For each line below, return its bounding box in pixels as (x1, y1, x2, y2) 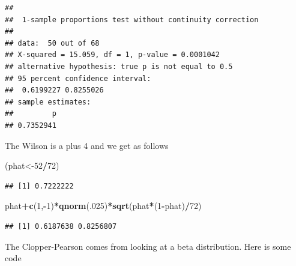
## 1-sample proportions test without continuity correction (5, 15, 259, 24)
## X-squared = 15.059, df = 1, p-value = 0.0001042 (5, 50, 220, 59)
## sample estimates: (5, 97, 91, 106)
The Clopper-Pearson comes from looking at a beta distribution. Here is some (5, 240, 291, 252)
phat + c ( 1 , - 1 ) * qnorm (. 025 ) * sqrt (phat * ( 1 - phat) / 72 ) (5, 199, 202, 212)
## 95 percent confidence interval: (5, 74, 151, 83)
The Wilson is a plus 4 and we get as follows (5, 139, 169, 151)
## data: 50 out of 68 (5, 38, 100, 47)
